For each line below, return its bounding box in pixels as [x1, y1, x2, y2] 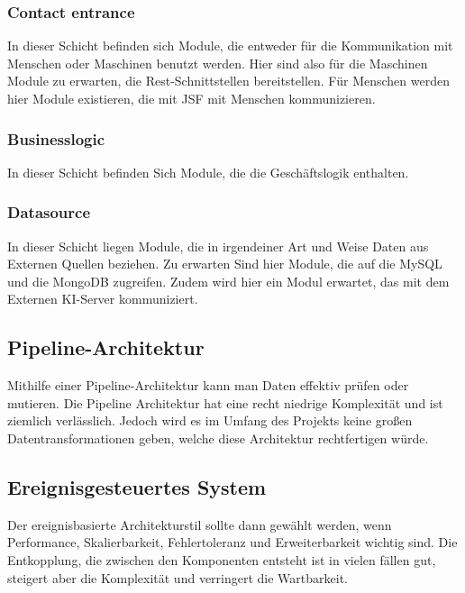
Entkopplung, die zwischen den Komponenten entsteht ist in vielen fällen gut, [7, 550, 436, 569]
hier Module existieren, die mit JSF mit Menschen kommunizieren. [7, 89, 376, 107]
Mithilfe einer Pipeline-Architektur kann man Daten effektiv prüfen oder [7, 376, 409, 395]
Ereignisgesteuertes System [7, 472, 267, 500]
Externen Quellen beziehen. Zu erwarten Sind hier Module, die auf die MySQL [7, 254, 442, 273]
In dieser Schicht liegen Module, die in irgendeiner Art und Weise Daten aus [7, 236, 429, 255]
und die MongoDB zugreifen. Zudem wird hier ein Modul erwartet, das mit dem [7, 271, 450, 290]
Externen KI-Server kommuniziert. [7, 289, 198, 308]
